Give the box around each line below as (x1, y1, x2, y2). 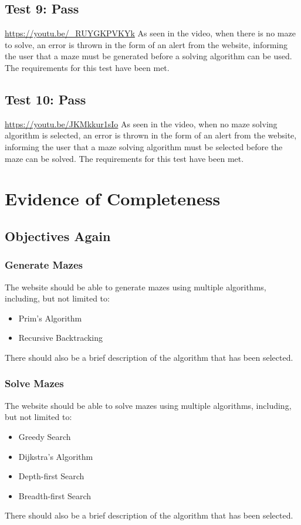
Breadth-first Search (18, 489, 92, 502)
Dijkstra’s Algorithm (18, 450, 93, 462)
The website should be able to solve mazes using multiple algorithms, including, (5, 399, 292, 411)
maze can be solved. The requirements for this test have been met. (5, 152, 244, 164)
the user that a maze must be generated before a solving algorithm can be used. (5, 50, 292, 62)
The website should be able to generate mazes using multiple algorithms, (5, 280, 266, 293)
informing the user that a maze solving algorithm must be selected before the (5, 140, 283, 153)
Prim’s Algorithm (18, 311, 82, 324)
